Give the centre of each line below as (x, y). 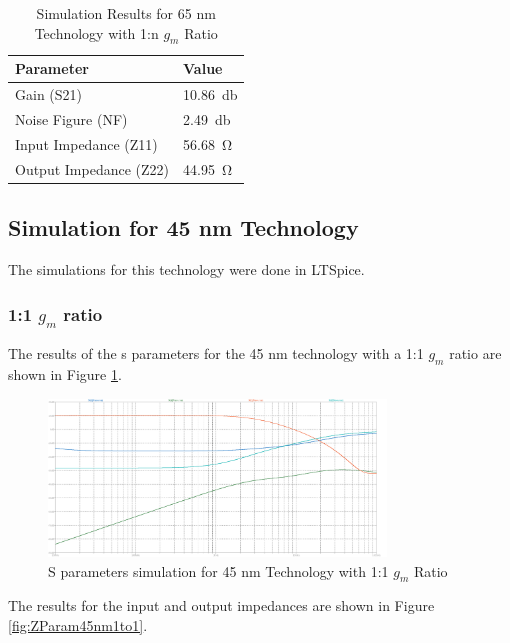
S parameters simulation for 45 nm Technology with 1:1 (218, 570)
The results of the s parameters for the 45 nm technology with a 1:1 (216, 353)
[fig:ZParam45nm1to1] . (78, 625)
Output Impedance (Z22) (92, 168)
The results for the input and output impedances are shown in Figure (221, 605)
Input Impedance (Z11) (86, 143)
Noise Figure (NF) (71, 119)
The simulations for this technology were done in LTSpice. (186, 269)
